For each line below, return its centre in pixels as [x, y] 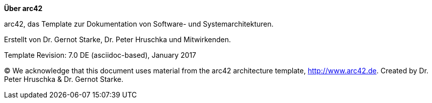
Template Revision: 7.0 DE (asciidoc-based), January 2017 [100, 55]
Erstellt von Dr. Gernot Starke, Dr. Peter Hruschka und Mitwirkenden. [118, 39]
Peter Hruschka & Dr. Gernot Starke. [64, 79]
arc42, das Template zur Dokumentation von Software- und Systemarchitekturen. [139, 24]
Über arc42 [23, 8]
